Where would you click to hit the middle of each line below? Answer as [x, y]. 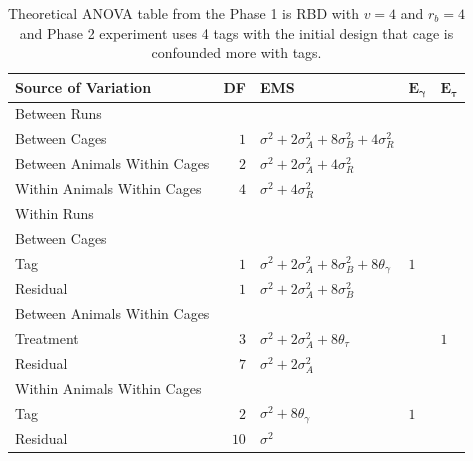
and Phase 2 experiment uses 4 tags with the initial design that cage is [236, 32]
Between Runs [58, 113]
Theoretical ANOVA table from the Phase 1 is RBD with [183, 13]
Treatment [47, 337]
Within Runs [54, 212]
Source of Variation [83, 87]
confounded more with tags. [236, 52]
